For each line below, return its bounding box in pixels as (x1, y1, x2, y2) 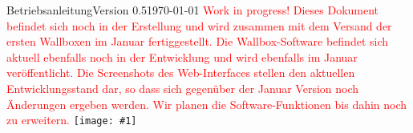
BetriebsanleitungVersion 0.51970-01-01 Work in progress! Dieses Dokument (6, 2, 379, 18)
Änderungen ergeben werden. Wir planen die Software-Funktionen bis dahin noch (6, 95, 407, 112)
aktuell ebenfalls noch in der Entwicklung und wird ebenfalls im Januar (6, 48, 358, 65)
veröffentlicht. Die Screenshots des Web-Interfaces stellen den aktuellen (6, 64, 355, 81)
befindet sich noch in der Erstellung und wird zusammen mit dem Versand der (6, 17, 392, 34)
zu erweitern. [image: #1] (6, 111, 137, 128)
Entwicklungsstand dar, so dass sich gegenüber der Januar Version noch (6, 79, 359, 96)
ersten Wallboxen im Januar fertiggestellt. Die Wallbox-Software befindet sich (6, 33, 389, 50)
